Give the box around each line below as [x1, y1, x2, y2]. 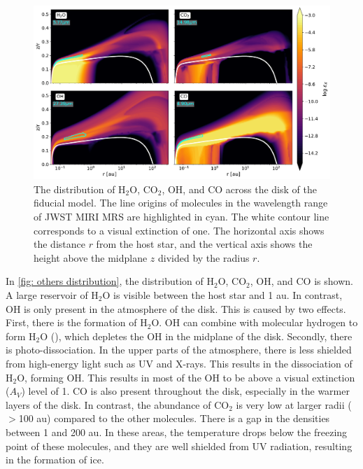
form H [6, 328, 36, 343]
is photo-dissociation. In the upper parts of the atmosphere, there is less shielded [6, 342, 352, 357]
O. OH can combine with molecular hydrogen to [151, 315, 358, 330]
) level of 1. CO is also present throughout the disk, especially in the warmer [21, 384, 350, 398]
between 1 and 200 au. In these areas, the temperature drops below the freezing [6, 424, 348, 439]
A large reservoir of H [6, 288, 99, 302]
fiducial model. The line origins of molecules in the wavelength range [34, 195, 328, 210]
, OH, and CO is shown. [250, 274, 353, 288]
